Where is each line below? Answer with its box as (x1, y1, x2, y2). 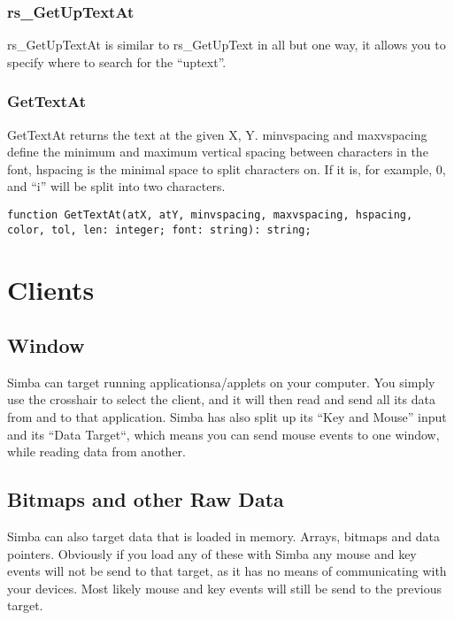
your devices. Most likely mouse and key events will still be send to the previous (7, 578, 442, 597)
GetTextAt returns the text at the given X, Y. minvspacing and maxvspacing (7, 125, 427, 143)
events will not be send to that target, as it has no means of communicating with (7, 562, 447, 580)
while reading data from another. (7, 442, 186, 461)
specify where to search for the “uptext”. (7, 52, 227, 71)
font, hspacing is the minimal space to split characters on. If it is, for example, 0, (7, 159, 446, 178)
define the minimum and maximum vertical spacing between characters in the (7, 142, 428, 161)
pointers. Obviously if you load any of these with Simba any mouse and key (7, 544, 417, 563)
